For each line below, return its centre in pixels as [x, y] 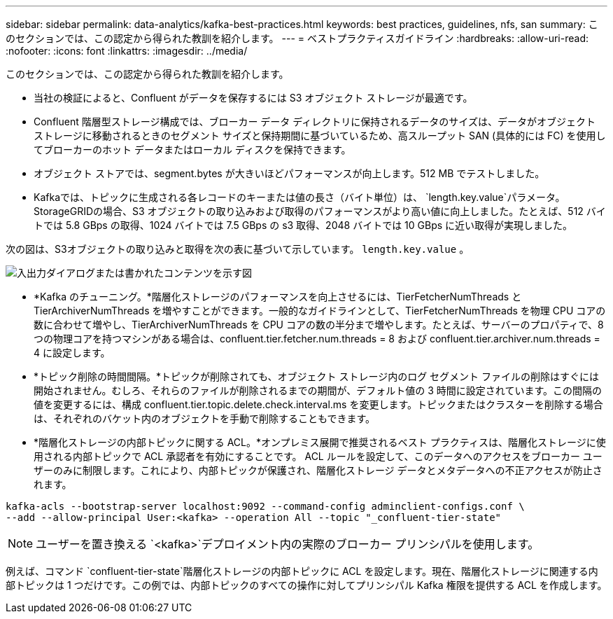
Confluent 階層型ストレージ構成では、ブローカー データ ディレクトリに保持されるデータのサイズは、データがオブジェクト [315, 121]
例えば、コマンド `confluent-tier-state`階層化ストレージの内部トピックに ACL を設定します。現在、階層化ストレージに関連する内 [302, 571]
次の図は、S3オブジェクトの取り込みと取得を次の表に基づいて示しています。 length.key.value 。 [238, 249]
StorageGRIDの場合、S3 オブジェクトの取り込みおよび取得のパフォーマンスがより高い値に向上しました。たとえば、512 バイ [320, 211]
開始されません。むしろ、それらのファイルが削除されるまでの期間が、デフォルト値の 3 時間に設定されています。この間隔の [318, 390]
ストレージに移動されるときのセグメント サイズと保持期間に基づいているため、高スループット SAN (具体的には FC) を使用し [320, 135]
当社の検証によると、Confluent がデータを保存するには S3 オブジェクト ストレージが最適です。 [253, 98]
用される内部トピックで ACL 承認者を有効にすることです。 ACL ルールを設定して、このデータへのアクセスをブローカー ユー [318, 456]
